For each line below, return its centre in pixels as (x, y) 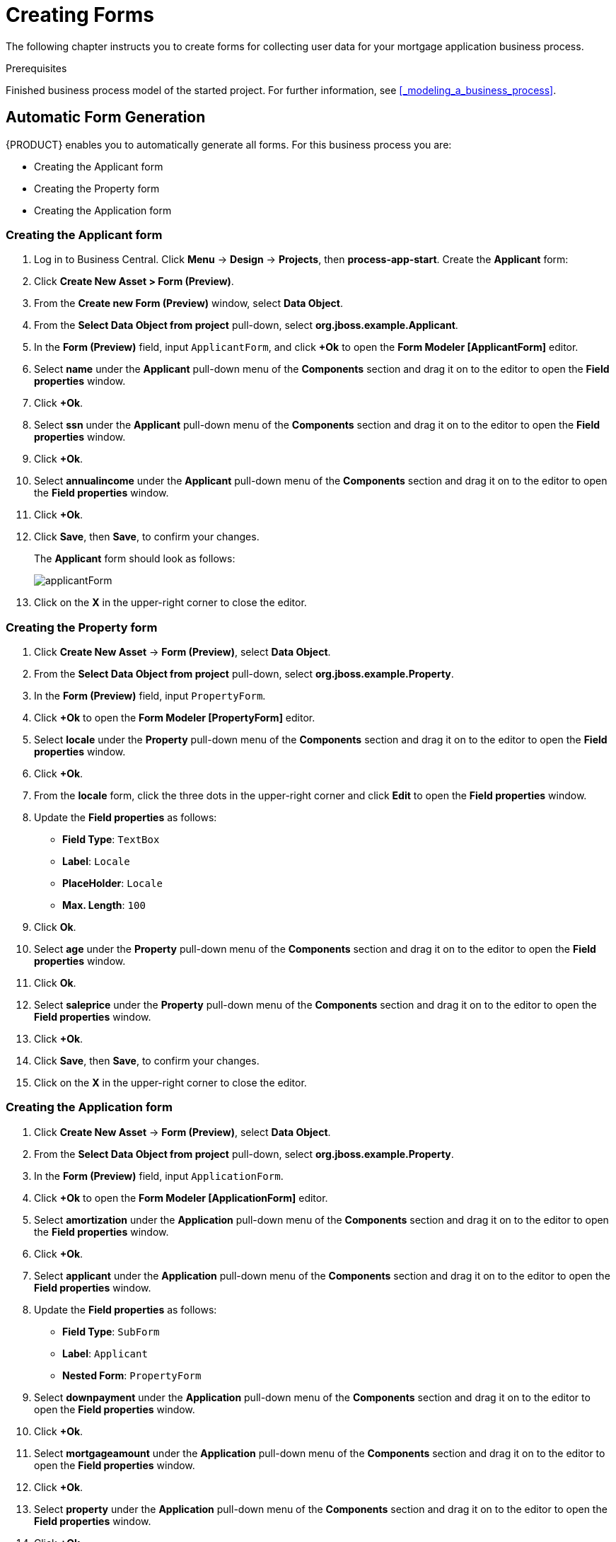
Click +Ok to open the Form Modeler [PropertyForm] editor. (175, 718)
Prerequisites (36, 68)
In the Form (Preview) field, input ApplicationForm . (159, 1176)
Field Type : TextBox (111, 840)
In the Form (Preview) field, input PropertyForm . (150, 696)
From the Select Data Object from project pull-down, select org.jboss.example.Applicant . (246, 325)
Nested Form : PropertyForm (132, 1375)
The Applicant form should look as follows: (135, 559)
